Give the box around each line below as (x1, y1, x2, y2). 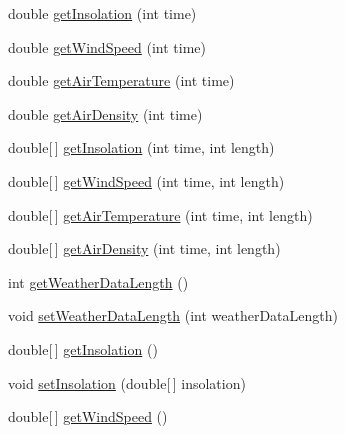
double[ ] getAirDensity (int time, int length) (8, 238, 281, 259)
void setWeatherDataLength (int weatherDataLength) (8, 305, 338, 326)
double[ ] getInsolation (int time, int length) (8, 137, 275, 158)
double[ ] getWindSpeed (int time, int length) (8, 170, 285, 191)
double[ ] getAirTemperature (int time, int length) (8, 204, 313, 225)
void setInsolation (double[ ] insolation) (8, 372, 246, 393)
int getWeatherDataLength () (8, 271, 189, 292)
